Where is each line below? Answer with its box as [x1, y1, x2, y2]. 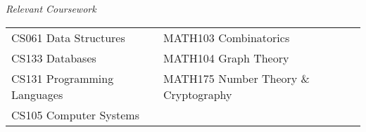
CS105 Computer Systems [11, 106, 139, 123]
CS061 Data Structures [11, 29, 125, 46]
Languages [11, 86, 63, 103]
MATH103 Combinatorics [163, 29, 290, 46]
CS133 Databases [11, 49, 96, 66]
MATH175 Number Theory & [163, 70, 310, 86]
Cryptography [163, 86, 232, 103]
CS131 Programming [11, 70, 114, 86]
